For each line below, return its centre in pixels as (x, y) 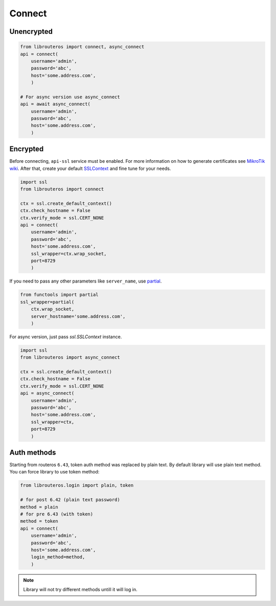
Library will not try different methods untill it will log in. (80, 590)
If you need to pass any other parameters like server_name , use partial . (86, 281)
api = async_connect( (47, 393)
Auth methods (33, 452)
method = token (39, 521)
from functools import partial (60, 295)
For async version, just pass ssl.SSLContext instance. (66, 337)
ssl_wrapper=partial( (47, 302)
